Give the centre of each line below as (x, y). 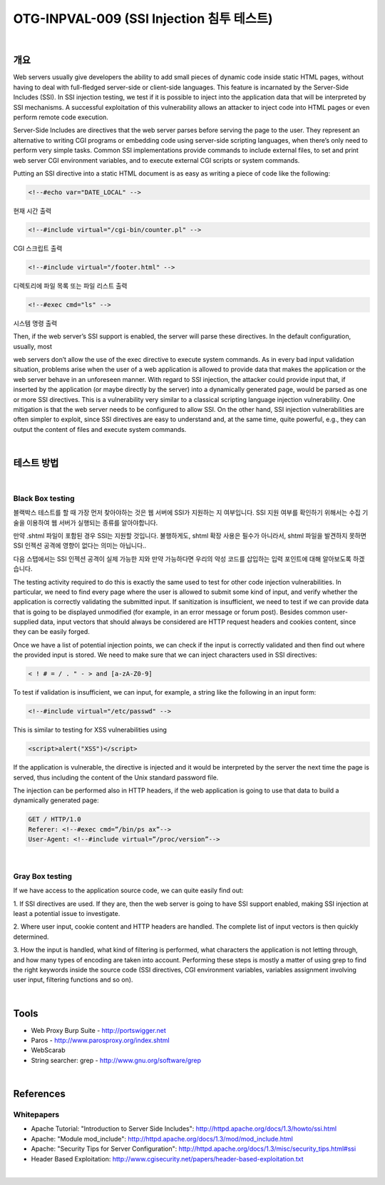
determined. (31, 937)
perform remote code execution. (61, 117)
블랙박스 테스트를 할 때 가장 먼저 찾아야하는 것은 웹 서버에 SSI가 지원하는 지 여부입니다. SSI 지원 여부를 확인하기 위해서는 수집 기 (191, 513)
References (39, 1094)
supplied (26, 622)
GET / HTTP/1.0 (55, 820)
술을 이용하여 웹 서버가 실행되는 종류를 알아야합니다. (86, 523)
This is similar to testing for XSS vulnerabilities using (90, 730)
